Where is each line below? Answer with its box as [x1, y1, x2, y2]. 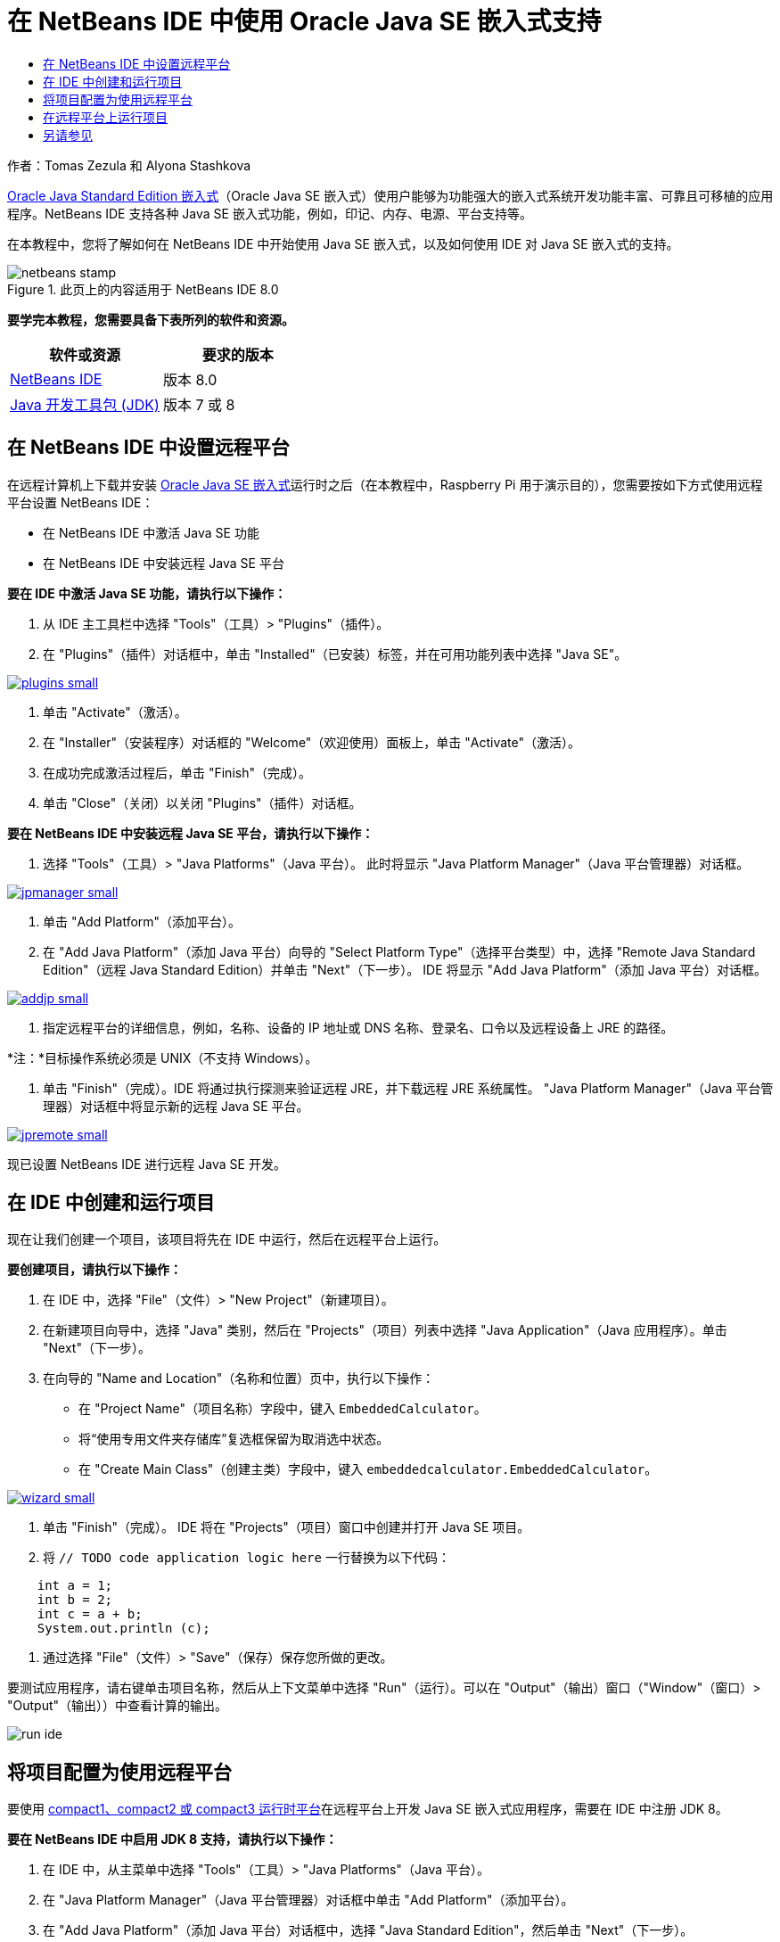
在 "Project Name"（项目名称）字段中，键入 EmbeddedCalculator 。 [78, 1401, 487, 1417]
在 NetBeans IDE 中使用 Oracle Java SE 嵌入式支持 [7, 6, 602, 37]
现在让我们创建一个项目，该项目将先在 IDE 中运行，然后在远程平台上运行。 [7, 1231, 447, 1247]
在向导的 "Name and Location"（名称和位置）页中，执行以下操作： [43, 1370, 435, 1387]
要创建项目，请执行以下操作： [7, 1262, 182, 1278]
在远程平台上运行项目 [43, 109, 168, 125]
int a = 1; [37, 1578, 113, 1593]
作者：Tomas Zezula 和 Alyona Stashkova [7, 157, 251, 173]
